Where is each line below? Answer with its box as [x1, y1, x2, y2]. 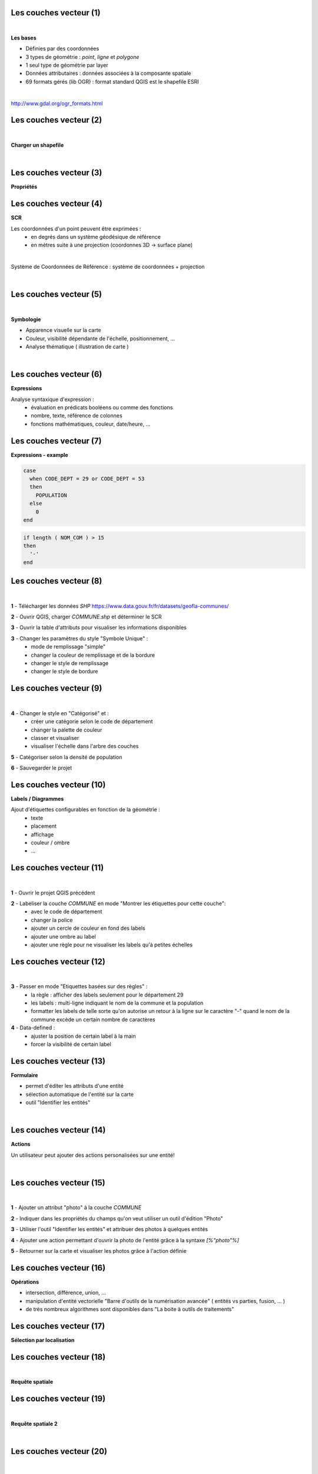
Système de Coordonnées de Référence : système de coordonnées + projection [11, 263, 205, 271]
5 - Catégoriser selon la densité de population [11, 754, 122, 761]
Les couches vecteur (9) [11, 683, 102, 693]
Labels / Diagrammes [11, 795, 64, 802]
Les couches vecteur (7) [11, 436, 102, 446]
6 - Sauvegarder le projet [11, 764, 72, 772]
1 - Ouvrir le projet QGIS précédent [11, 889, 95, 896]
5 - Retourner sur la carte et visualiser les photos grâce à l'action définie [11, 1248, 187, 1254]
